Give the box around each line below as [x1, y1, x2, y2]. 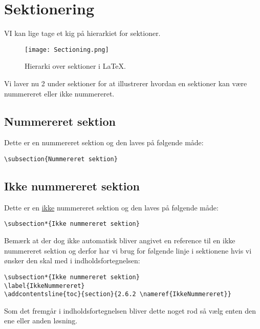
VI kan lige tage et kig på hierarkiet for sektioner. [4, 28, 161, 38]
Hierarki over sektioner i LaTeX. [25, 61, 126, 71]
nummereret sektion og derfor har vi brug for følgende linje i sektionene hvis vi [4, 245, 252, 256]
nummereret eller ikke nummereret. [4, 88, 115, 99]
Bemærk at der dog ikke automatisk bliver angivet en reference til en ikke [4, 235, 235, 246]
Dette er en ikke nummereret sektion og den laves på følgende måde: [4, 202, 219, 212]
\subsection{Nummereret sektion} [4, 155, 118, 163]
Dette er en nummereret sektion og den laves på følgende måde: [4, 137, 204, 148]
